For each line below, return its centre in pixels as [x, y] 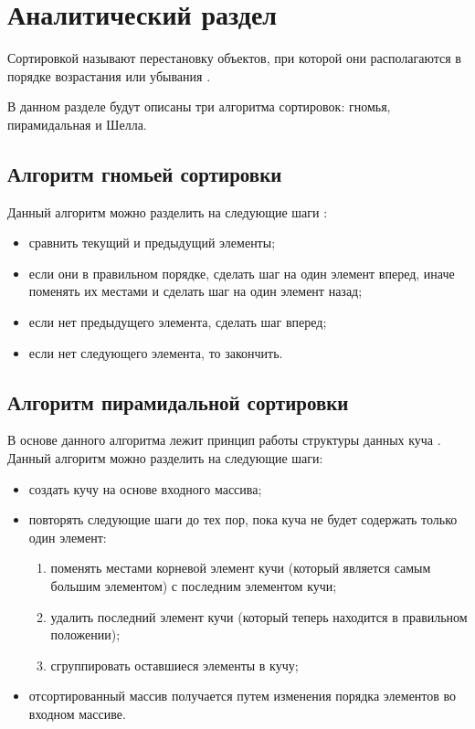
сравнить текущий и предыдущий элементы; [152, 243]
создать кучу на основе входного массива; [145, 488]
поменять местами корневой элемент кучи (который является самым [241, 568]
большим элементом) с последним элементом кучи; [194, 586]
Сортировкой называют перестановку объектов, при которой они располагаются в [234, 58]
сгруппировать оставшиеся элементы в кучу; [174, 665]
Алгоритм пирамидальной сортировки [178, 401]
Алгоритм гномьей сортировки [145, 173]
